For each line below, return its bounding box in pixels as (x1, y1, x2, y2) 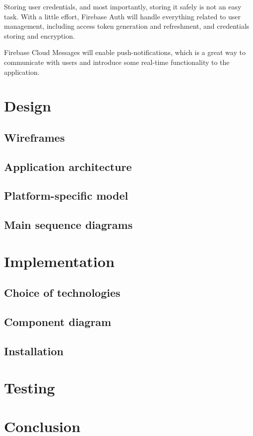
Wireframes (4, 129, 65, 145)
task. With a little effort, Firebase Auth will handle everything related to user (4, 11, 241, 21)
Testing (4, 377, 55, 397)
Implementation (4, 251, 115, 271)
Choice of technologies (4, 285, 121, 300)
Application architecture (4, 159, 132, 174)
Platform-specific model (4, 188, 128, 203)
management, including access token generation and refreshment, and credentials (4, 21, 250, 31)
